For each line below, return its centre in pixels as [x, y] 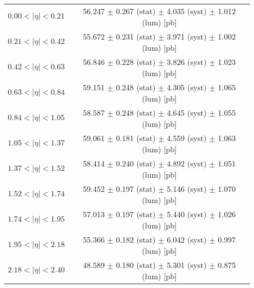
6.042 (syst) [187, 239]
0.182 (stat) [136, 239]
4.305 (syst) [187, 87]
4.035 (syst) [187, 11]
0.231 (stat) [136, 36]
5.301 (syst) [187, 265]
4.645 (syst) [187, 113]
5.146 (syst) [187, 189]
